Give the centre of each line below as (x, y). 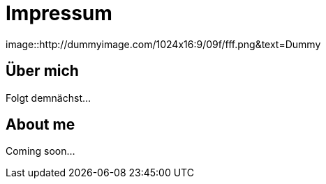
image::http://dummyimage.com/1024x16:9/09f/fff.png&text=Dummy (163, 44)
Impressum (59, 13)
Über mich (42, 71)
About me (40, 125)
